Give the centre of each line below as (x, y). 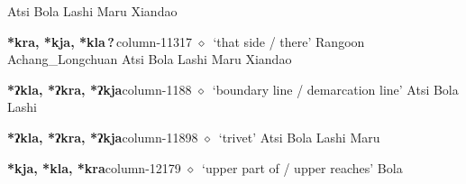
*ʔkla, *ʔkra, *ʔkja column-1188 (100, 89)
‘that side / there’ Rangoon (289, 41)
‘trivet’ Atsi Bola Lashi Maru (299, 137)
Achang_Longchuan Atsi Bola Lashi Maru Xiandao (150, 59)
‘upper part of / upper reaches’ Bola (302, 167)
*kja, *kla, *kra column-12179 (94, 167)
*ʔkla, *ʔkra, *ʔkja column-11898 (103, 137)
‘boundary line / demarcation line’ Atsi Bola (335, 89)
